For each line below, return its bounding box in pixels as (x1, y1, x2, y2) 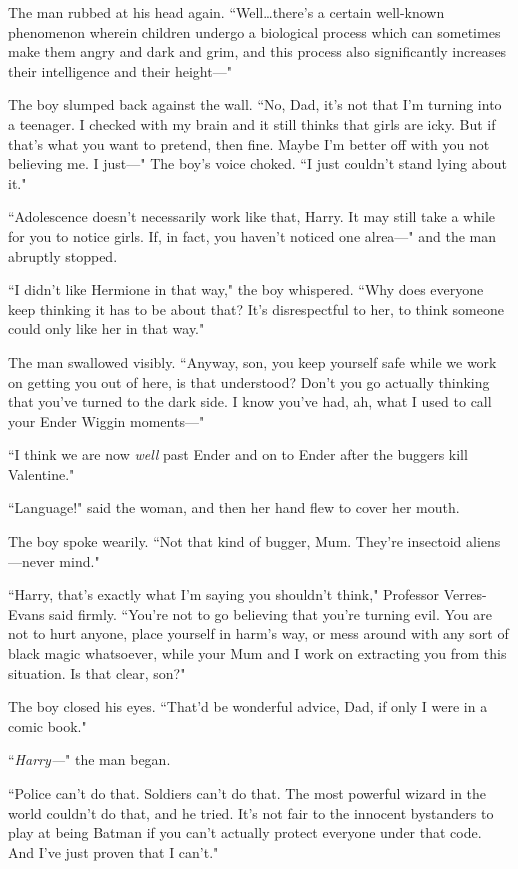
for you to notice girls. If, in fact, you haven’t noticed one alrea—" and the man (8, 225, 497, 246)
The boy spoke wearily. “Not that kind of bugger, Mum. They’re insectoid (8, 531, 462, 552)
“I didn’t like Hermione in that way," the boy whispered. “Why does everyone (8, 279, 484, 300)
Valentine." (8, 463, 75, 484)
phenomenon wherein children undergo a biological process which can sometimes (8, 21, 501, 42)
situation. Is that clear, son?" (8, 662, 186, 683)
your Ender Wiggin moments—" (8, 410, 205, 431)
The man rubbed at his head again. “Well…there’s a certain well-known (8, 2, 445, 22)
